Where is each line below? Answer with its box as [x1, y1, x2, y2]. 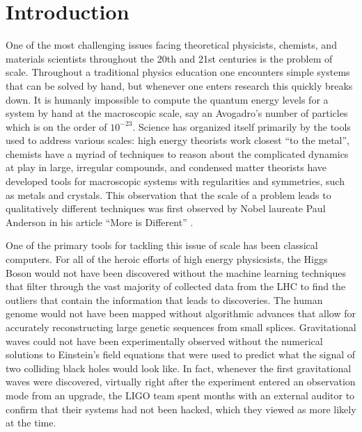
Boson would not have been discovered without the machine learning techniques [6, 265, 346, 280]
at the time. [6, 415, 56, 430]
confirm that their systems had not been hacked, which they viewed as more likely [6, 401, 356, 416]
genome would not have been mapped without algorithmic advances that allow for [6, 306, 356, 321]
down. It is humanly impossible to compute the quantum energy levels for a [6, 92, 329, 106]
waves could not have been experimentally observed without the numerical [6, 333, 323, 348]
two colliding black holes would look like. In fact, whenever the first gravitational [6, 360, 352, 375]
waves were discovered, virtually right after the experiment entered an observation [6, 374, 356, 389]
